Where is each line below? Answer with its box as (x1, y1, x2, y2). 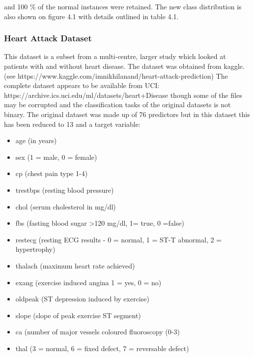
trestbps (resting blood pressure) (15, 184, 114, 195)
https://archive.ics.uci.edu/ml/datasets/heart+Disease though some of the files (4, 89, 242, 100)
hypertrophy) (15, 244, 56, 254)
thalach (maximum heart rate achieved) (15, 260, 135, 270)
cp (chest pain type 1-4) (15, 168, 88, 178)
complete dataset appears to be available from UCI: (4, 80, 160, 90)
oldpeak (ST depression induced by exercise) (15, 294, 149, 304)
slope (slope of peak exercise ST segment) (15, 310, 141, 320)
